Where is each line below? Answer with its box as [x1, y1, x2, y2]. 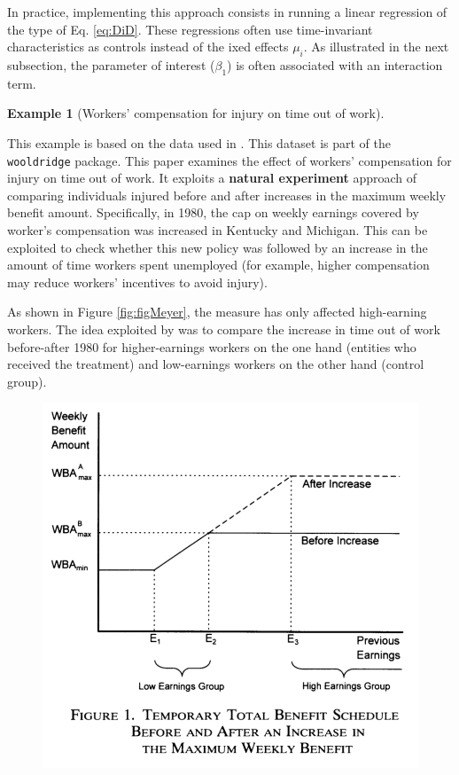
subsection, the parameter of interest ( [7, 55, 215, 74]
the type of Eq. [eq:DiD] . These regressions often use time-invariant [7, 20, 373, 38]
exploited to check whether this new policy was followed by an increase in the [7, 238, 428, 256]
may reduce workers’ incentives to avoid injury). [7, 272, 268, 291]
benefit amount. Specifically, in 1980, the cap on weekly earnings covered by [7, 203, 419, 222]
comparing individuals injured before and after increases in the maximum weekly [7, 185, 447, 204]
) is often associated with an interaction [227, 55, 443, 74]
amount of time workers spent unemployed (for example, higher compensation [7, 255, 430, 274]
